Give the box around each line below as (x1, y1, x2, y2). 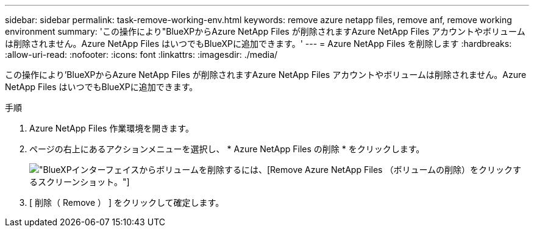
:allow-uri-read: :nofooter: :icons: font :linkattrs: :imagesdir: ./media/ (5, 49, 278, 60)
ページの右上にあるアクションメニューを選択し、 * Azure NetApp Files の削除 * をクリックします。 (29, 144, 425, 154)
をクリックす (470, 164, 522, 175)
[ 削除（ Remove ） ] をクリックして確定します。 (29, 197, 224, 208)
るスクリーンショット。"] (29, 177, 130, 187)
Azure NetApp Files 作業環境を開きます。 (29, 123, 194, 133)
